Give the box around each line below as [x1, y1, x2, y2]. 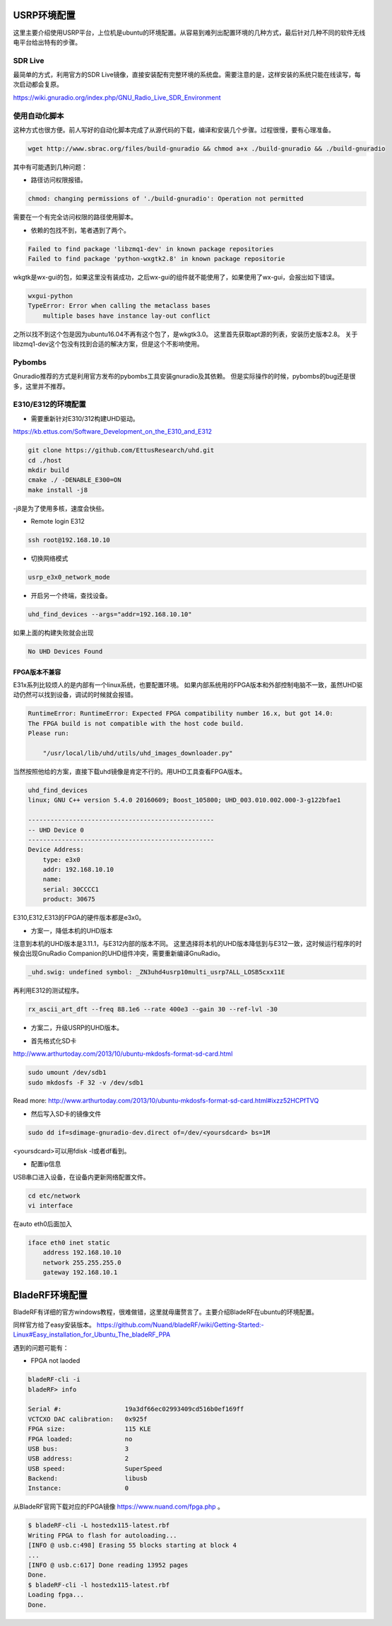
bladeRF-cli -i [28, 1376, 81, 1383]
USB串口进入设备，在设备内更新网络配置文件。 [13, 1172, 150, 1181]
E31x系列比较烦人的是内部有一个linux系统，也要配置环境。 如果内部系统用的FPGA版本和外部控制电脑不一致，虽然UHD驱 [13, 681, 363, 689]
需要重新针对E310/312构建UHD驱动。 [30, 414, 139, 422]
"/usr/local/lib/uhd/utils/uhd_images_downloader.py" [42, 749, 233, 757]
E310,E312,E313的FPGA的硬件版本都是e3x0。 [13, 913, 145, 922]
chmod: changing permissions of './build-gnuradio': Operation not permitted [28, 195, 304, 203]
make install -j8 [28, 485, 88, 494]
